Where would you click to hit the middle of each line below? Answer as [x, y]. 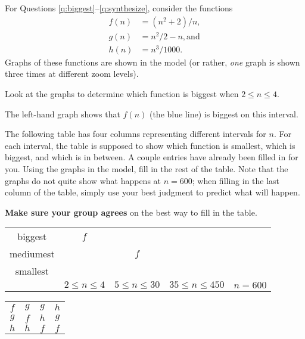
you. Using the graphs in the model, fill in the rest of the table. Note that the [147, 169]
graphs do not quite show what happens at [83, 180]
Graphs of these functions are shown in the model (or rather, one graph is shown [152, 62]
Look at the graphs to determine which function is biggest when [122, 94]
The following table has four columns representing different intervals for [136, 134]
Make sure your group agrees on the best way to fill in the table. [131, 212]
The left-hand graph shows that [63, 113]
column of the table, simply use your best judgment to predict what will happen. [152, 192]
